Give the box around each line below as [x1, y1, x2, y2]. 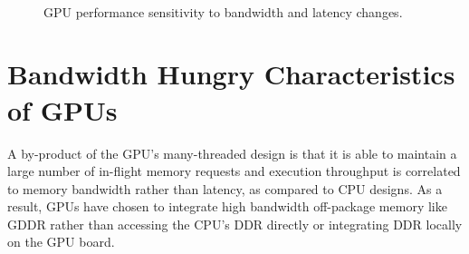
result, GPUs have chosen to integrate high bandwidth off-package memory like [7, 197, 447, 216]
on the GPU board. [7, 232, 115, 251]
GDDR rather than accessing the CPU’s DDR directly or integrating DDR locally [7, 214, 463, 233]
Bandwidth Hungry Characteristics [7, 55, 455, 93]
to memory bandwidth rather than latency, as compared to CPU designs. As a [7, 179, 443, 198]
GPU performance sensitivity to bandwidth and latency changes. [43, 2, 403, 21]
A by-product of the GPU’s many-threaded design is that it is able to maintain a [7, 143, 457, 162]
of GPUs [7, 91, 118, 128]
